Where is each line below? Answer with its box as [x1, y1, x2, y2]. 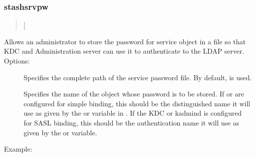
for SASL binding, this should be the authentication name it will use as [24, 117, 239, 127]
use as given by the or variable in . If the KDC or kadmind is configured [24, 108, 242, 118]
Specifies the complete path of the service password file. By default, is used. [24, 72, 252, 82]
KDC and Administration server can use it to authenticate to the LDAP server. [4, 46, 244, 56]
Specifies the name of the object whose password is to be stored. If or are [24, 89, 244, 99]
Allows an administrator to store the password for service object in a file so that [4, 36, 246, 46]
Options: [4, 56, 30, 65]
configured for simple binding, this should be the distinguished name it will [24, 98, 251, 108]
